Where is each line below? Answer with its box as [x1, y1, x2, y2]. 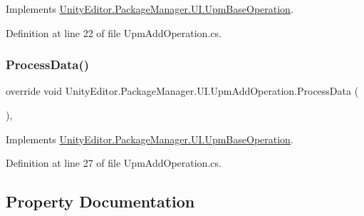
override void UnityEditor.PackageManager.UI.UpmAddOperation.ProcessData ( [6, 83, 359, 98]
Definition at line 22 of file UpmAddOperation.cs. [6, 25, 222, 40]
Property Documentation [6, 190, 195, 212]
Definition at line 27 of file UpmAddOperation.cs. [6, 155, 222, 170]
